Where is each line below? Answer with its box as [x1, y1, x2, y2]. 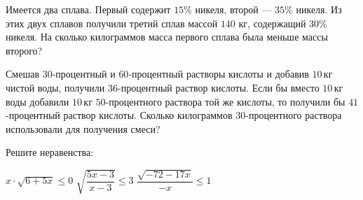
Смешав [6, 66, 40, 81]
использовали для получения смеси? [6, 121, 160, 136]
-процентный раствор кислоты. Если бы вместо [118, 80, 320, 94]
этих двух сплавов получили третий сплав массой [6, 15, 218, 30]
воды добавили [6, 94, 69, 108]
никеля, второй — [195, 2, 272, 16]
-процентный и [52, 66, 116, 81]
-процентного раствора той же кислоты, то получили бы [105, 94, 345, 108]
